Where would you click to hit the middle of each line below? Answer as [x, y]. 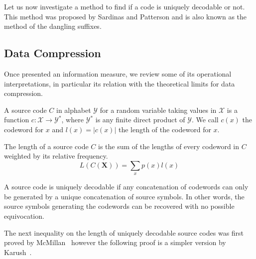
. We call [205, 120]
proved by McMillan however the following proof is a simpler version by [115, 242]
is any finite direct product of [140, 120]
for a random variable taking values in [158, 110]
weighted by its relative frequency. [56, 156]
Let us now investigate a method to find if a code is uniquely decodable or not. [125, 6]
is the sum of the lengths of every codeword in [169, 146]
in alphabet [74, 110]
